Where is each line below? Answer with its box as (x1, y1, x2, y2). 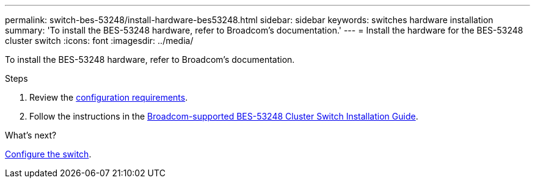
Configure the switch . (5, 149, 92, 159)
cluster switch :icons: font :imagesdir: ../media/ (5, 35, 194, 46)
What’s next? (5, 130, 57, 140)
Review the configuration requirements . (29, 92, 188, 102)
